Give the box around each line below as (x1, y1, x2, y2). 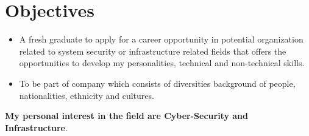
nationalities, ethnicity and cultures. (19, 89, 154, 101)
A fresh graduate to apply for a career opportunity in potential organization (19, 33, 304, 46)
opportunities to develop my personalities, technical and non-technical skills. (19, 56, 305, 69)
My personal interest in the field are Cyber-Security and (5, 109, 248, 122)
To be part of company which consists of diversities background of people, (19, 76, 296, 89)
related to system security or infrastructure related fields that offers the (19, 44, 286, 57)
